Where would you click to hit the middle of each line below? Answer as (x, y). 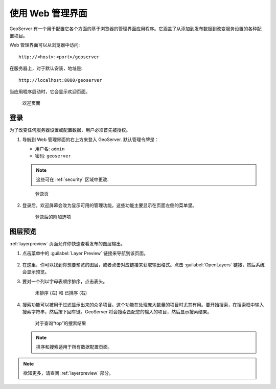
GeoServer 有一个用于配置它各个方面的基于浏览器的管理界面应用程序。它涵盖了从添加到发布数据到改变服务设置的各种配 (135, 29)
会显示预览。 (36, 272)
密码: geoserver (53, 156)
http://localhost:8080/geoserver (60, 80)
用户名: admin (50, 149)
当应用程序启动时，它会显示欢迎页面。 (50, 91)
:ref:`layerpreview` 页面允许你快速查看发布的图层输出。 (67, 244)
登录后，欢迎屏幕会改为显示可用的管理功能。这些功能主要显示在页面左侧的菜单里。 (109, 205)
